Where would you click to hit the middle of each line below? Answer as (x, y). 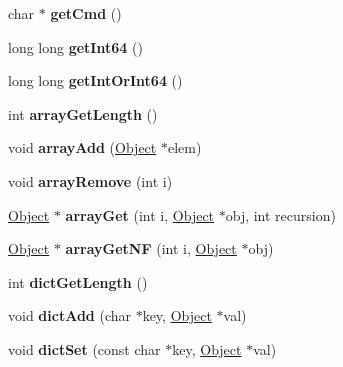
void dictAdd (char (69, 315)
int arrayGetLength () (83, 113)
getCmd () (86, 13)
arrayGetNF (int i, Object (151, 248)
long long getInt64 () (75, 46)
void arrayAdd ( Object (82, 147)
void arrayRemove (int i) (90, 180)
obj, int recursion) (280, 214)
